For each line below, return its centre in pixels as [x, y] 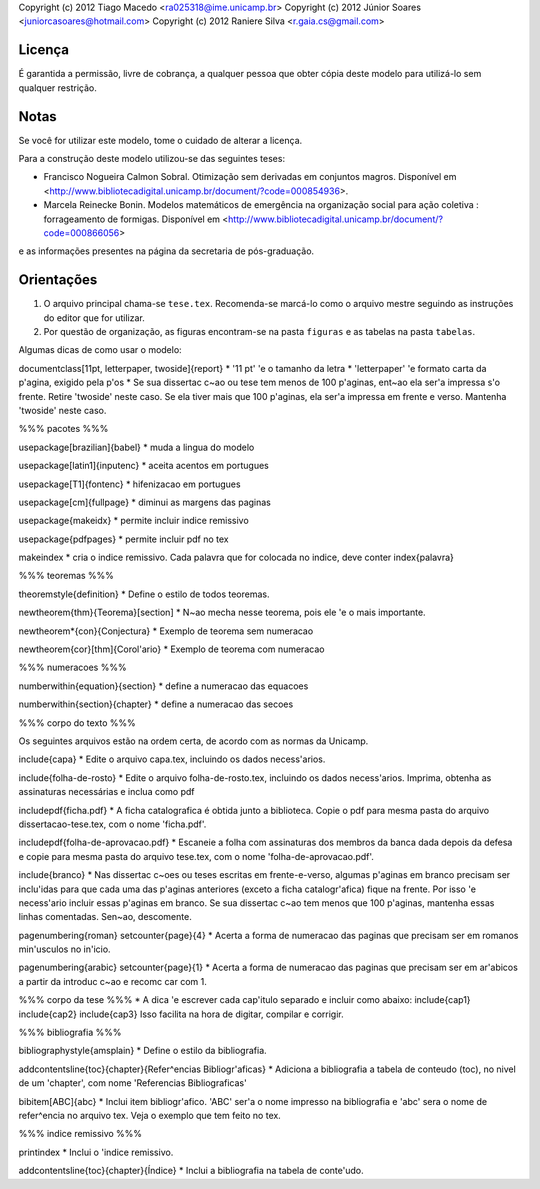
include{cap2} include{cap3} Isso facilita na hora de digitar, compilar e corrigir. [181, 1014]
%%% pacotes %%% [63, 429]
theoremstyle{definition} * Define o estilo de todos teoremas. [144, 594]
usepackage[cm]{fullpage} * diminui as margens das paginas [145, 502]
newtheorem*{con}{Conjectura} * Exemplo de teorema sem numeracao [166, 631]
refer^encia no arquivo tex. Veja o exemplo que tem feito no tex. [150, 1115]
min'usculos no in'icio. [64, 949]
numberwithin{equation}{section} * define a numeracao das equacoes [163, 686]
